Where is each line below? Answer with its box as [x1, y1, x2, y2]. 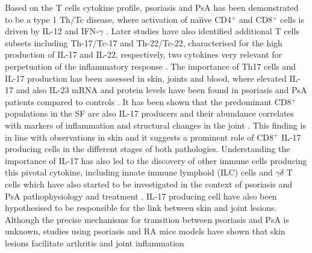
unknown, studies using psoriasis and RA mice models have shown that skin [5, 225, 285, 237]
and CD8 [239, 13, 273, 25]
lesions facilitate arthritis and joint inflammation [5, 236, 184, 249]
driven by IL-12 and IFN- [5, 25, 99, 37]
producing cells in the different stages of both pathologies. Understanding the [5, 142, 290, 155]
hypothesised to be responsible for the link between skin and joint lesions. [5, 201, 277, 214]
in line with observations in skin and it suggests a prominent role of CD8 [5, 130, 274, 143]
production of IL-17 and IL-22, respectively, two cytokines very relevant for [5, 48, 282, 61]
